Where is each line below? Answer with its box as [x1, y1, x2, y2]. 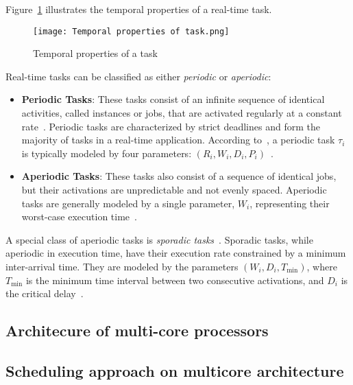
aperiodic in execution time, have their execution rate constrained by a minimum [5, 246, 346, 260]
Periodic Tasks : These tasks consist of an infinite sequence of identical [21, 92, 325, 106]
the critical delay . [5, 286, 84, 301]
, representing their [249, 196, 330, 210]
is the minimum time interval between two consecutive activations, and [25, 272, 324, 287]
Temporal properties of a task [33, 46, 158, 60]
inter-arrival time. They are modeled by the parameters [5, 259, 239, 273]
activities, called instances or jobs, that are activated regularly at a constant [21, 106, 342, 120]
